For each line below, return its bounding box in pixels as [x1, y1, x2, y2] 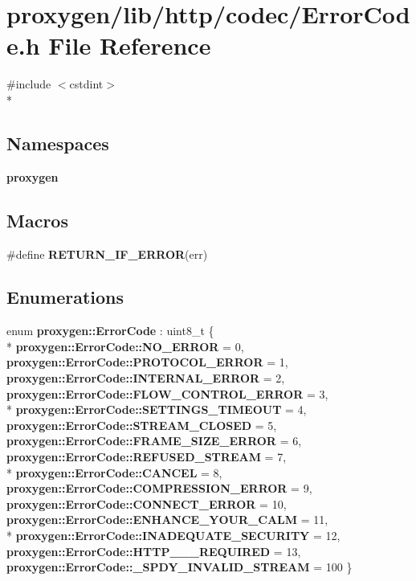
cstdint [69, 76, 104, 92]
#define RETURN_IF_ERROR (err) [6, 245, 208, 262]
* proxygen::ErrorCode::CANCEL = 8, [6, 464, 222, 481]
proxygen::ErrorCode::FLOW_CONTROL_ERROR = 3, [6, 385, 328, 402]
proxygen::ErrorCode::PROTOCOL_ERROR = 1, [6, 354, 288, 370]
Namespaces [6, 130, 109, 155]
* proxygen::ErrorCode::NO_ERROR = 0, [6, 338, 244, 354]
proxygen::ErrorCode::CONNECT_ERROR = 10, [6, 495, 287, 512]
